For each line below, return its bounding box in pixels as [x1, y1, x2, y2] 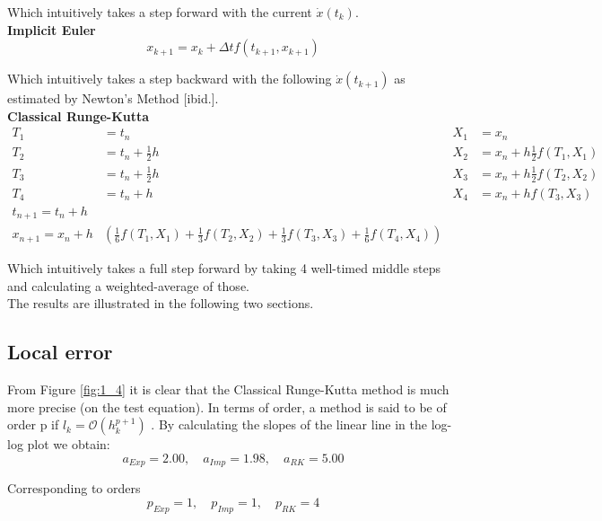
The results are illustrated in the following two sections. [7, 294, 314, 313]
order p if [7, 415, 59, 434]
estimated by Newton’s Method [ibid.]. [7, 89, 219, 108]
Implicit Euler [7, 20, 96, 39]
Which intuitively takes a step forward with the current [7, 3, 312, 21]
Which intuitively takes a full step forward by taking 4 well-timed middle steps [7, 259, 441, 278]
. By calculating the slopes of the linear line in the [151, 415, 427, 434]
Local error [7, 338, 113, 366]
